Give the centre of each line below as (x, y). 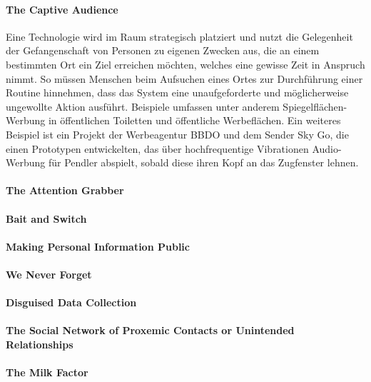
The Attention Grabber (65, 190)
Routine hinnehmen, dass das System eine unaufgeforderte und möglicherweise (177, 92)
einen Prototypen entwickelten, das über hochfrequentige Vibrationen (157, 148)
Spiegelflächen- (315, 106)
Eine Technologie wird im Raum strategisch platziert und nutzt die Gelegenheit (179, 36)
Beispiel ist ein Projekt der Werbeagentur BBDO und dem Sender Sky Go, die (177, 134)
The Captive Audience (62, 9)
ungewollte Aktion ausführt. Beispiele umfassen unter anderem (143, 106)
